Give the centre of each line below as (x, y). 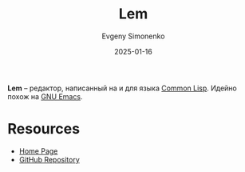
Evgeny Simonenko (133, 36)
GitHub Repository (49, 159)
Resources (44, 129)
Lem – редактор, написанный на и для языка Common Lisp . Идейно (122, 88)
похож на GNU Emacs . (45, 96)
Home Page (38, 151)
